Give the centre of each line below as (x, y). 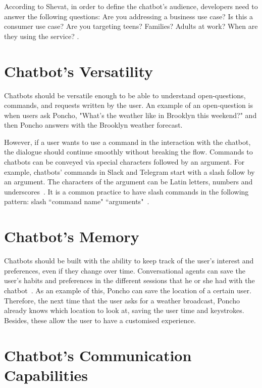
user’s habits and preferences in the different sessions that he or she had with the (129, 280)
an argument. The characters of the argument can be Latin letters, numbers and (128, 182)
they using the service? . (42, 36)
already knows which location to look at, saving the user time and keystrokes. (124, 310)
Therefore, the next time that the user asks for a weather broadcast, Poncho (122, 300)
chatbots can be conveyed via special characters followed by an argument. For (124, 162)
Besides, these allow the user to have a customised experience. (100, 320)
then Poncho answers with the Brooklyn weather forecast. (93, 125)
